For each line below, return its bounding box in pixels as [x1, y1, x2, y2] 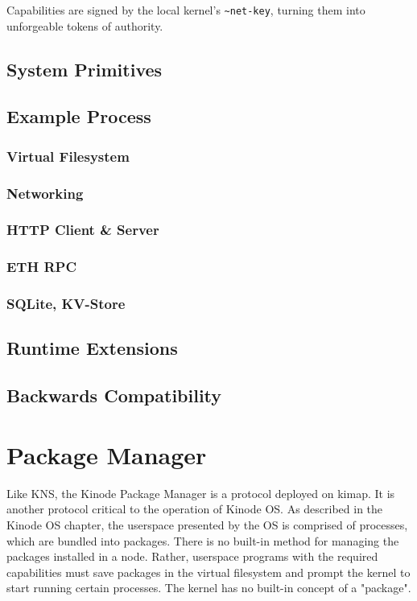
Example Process [6, 104, 151, 129]
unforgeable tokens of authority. [6, 17, 163, 34]
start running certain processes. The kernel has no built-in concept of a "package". [6, 579, 411, 596]
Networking [6, 183, 84, 203]
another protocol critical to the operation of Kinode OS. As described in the [6, 500, 383, 517]
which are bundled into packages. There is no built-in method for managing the [6, 532, 399, 549]
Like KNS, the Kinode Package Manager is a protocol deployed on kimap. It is [6, 484, 395, 501]
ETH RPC [6, 257, 77, 277]
